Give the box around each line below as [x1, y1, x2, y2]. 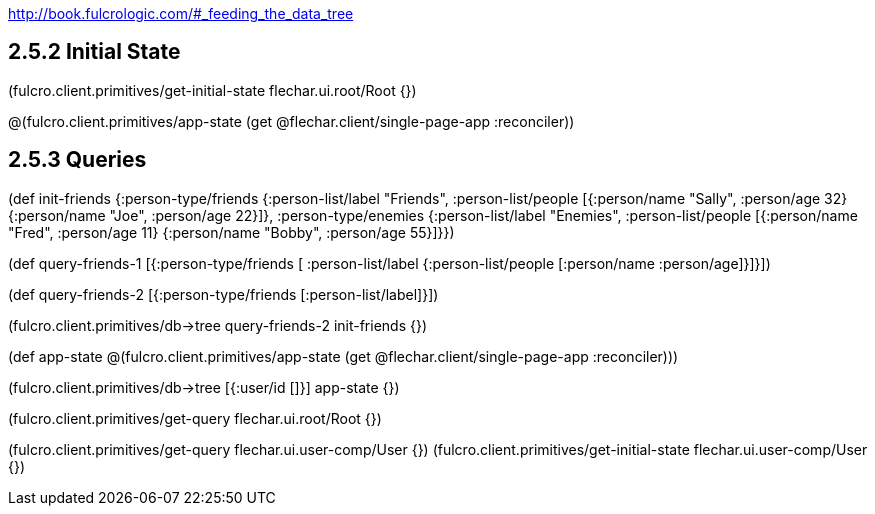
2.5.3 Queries [8, 147, 147, 173]
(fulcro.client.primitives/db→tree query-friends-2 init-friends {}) [8, 316, 428, 334]
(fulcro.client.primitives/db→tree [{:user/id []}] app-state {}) [8, 378, 400, 396]
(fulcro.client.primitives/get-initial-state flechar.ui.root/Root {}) [8, 81, 417, 99]
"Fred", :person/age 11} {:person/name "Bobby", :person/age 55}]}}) [8, 223, 455, 241]
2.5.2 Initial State [8, 39, 181, 65]
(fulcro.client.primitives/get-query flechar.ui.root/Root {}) [8, 409, 382, 427]
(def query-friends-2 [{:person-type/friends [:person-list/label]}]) [8, 285, 439, 303]
